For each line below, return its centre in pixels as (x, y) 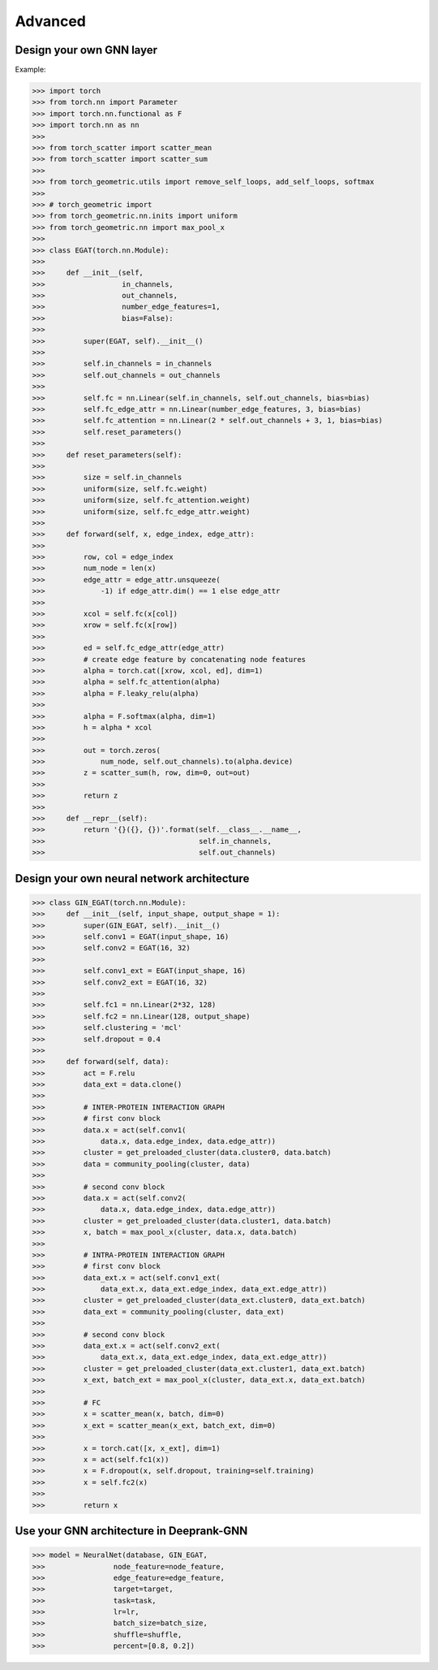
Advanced (51, 21)
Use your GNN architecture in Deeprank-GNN (131, 1531)
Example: (30, 70)
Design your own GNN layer (86, 50)
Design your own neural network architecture (132, 878)
